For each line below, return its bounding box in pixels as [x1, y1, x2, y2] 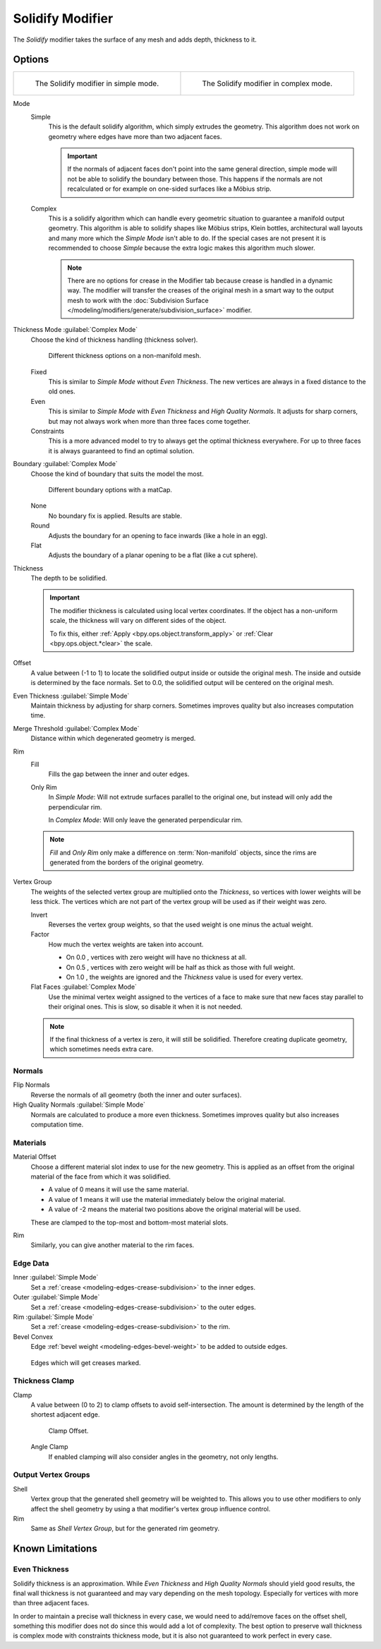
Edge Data [13, 1258, 49, 1268]
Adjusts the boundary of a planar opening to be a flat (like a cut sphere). [48, 551, 258, 559]
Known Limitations [13, 1543, 98, 1555]
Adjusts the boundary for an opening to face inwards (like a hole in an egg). [48, 531, 268, 540]
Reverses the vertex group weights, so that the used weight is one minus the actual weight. [48, 920, 313, 929]
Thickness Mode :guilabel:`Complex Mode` [13, 326, 138, 334]
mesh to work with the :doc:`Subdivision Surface [67, 296, 209, 304]
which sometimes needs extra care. [49, 1045, 154, 1054]
